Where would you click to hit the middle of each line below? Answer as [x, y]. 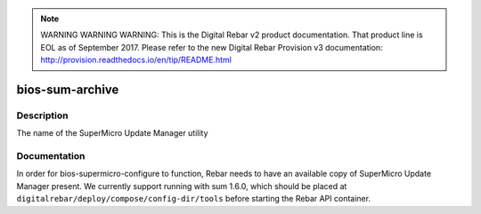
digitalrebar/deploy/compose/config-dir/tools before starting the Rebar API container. [194, 199]
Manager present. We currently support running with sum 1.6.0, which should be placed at [182, 186]
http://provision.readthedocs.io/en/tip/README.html [136, 60]
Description [42, 115]
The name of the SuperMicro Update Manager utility [112, 133]
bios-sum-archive [68, 89]
